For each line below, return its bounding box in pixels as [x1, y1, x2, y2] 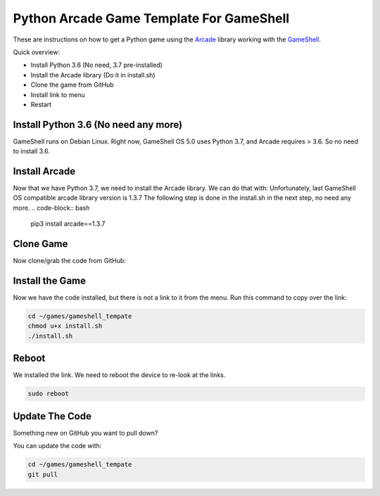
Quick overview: [13, 48, 61, 56]
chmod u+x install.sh [27, 322, 103, 330]
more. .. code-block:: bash [13, 203, 90, 212]
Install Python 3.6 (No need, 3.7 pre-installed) [30, 61, 163, 70]
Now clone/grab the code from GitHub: [13, 257, 127, 265]
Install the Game [13, 274, 86, 286]
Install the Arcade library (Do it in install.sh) [30, 70, 156, 79]
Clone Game [13, 238, 68, 250]
